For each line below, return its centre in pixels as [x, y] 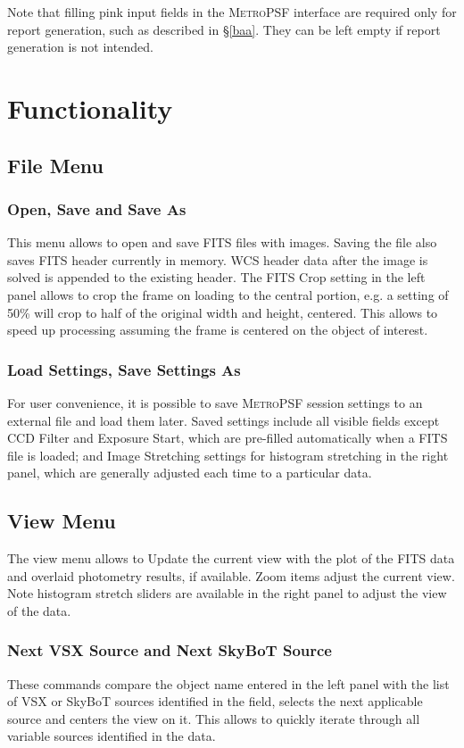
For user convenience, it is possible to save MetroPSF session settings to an [215, 402]
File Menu [55, 165]
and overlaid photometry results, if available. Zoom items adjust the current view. [231, 575]
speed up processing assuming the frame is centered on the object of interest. [218, 330]
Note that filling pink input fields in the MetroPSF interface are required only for [232, 12]
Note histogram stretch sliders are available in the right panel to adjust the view [227, 593]
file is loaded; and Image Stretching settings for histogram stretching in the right [228, 455]
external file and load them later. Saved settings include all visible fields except [224, 420]
